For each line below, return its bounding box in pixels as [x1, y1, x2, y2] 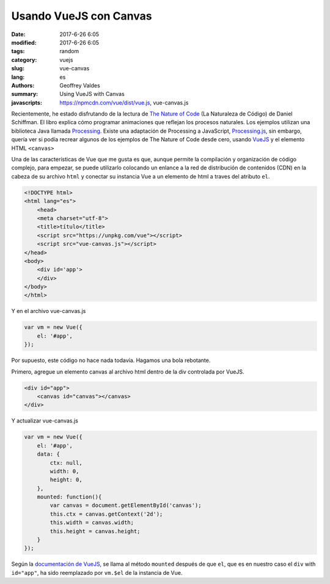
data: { [37, 451, 61, 458]
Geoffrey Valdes [59, 81, 100, 89]
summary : [11, 91, 38, 98]
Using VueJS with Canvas [59, 91, 125, 98]
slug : [11, 65, 24, 72]
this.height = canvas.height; [50, 528, 141, 534]
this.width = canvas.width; [50, 519, 134, 526]
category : [11, 56, 37, 64]
